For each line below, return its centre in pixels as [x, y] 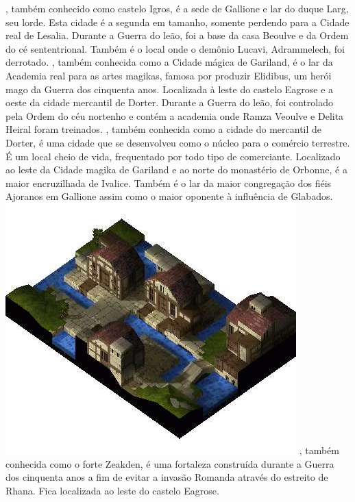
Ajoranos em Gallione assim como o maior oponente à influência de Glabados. [169, 196]
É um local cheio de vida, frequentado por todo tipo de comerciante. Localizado [173, 156]
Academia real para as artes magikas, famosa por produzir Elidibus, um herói [169, 75]
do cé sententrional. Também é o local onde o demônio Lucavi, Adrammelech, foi [175, 48]
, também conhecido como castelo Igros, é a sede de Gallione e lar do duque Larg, [177, 8]
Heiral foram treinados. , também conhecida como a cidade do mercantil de [164, 129]
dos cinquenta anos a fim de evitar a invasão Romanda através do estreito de [167, 477]
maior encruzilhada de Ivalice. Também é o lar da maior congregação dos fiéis [169, 183]
